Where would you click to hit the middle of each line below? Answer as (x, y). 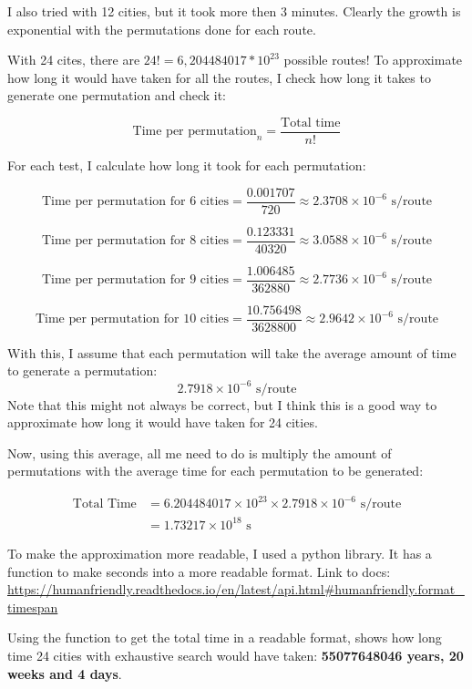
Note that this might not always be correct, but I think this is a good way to (222, 404)
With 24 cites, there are (74, 60)
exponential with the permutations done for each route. (162, 29)
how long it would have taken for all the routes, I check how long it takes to (219, 77)
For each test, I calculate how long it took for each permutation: (187, 165)
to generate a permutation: (82, 370)
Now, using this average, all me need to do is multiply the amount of (200, 452)
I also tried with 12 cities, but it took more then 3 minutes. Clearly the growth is (234, 11)
